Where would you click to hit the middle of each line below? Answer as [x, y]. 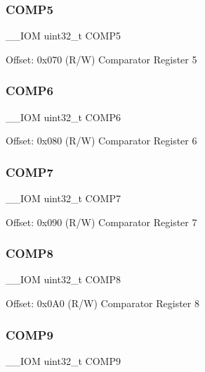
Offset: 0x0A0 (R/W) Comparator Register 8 [102, 303]
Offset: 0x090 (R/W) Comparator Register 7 [101, 222]
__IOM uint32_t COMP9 [63, 360]
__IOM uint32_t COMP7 [63, 198]
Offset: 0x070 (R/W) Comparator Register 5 [101, 59]
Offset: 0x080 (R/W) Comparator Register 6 [101, 141]
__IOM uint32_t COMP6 [63, 117]
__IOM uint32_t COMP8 [63, 279]
